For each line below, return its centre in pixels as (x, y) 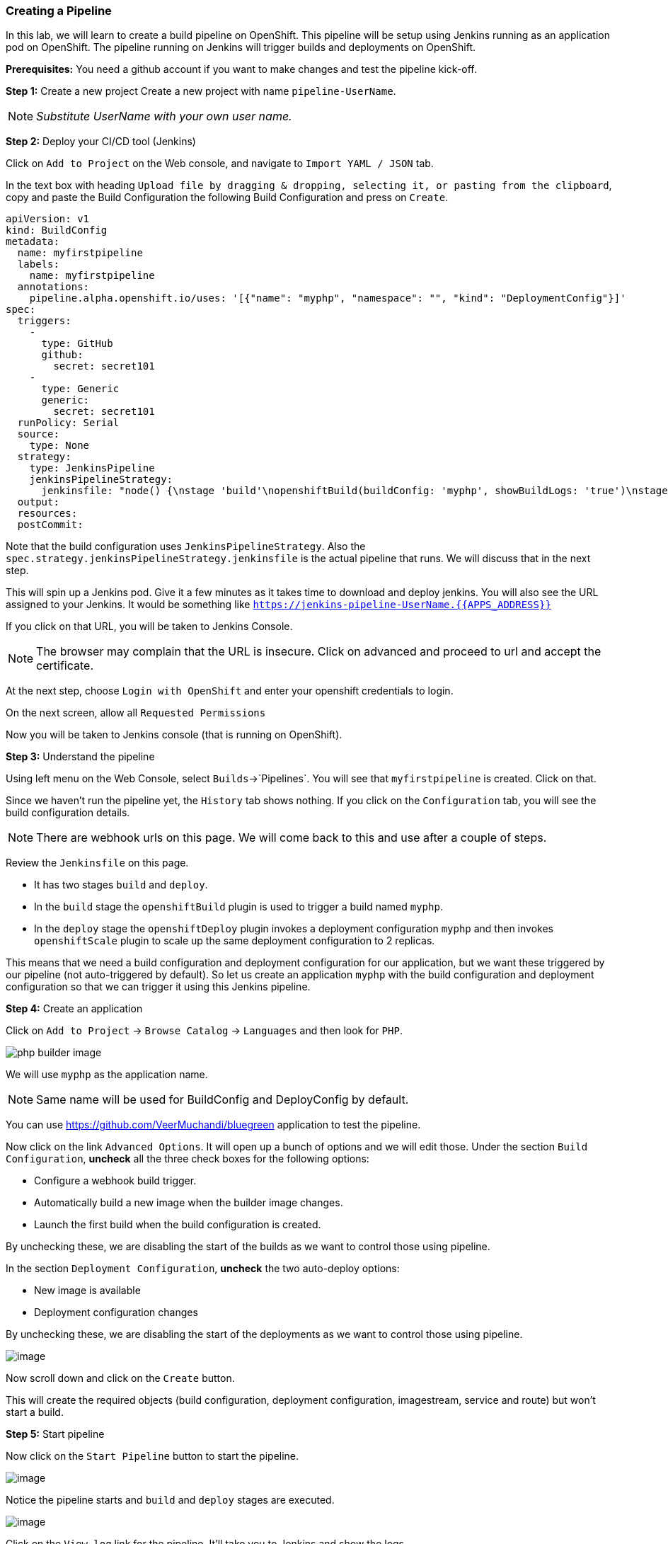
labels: (38, 264)
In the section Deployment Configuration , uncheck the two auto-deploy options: (203, 1269)
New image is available (87, 1291)
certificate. (65, 666)
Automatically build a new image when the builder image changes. (189, 1203)
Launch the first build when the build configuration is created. (178, 1225)
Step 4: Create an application (74, 1009)
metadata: (33, 242)
